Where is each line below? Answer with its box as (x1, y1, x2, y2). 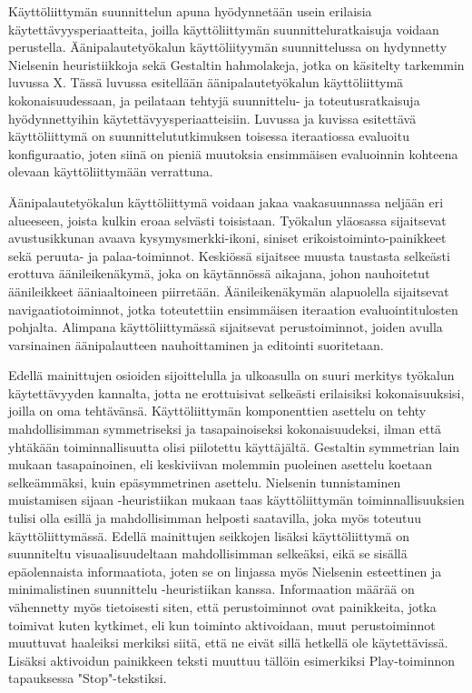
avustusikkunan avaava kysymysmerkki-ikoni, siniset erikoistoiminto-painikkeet (8, 228, 447, 247)
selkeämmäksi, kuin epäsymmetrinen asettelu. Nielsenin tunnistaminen (8, 472, 401, 491)
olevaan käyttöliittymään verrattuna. (8, 162, 213, 181)
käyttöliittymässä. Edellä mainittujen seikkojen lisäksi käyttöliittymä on (8, 526, 410, 545)
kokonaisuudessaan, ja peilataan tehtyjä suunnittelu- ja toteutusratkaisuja (8, 90, 420, 109)
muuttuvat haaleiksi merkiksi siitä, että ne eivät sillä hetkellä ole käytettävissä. (8, 633, 448, 652)
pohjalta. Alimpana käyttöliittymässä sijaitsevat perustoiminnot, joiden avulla (8, 317, 443, 336)
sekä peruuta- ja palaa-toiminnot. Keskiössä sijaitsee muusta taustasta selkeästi (8, 246, 450, 265)
